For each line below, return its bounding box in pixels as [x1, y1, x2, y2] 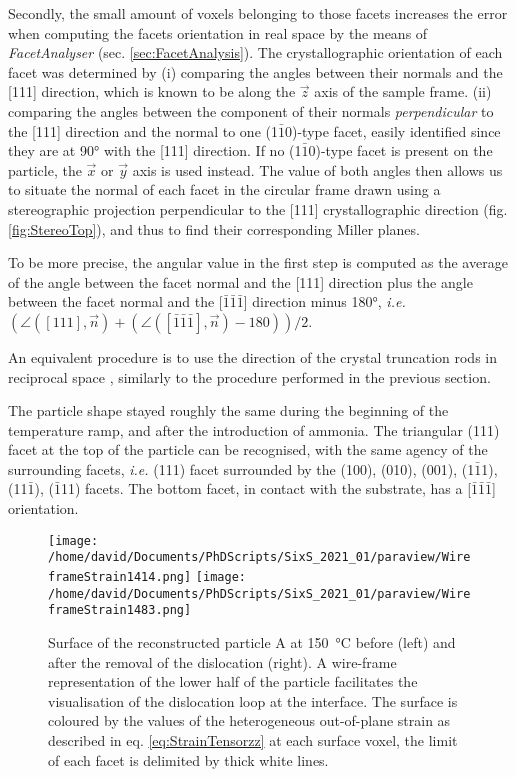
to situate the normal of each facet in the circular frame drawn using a [8, 179, 441, 200]
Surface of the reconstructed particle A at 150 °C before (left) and [48, 631, 456, 652]
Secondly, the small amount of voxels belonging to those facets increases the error [8, 3, 508, 23]
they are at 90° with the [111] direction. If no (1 [8, 140, 302, 161]
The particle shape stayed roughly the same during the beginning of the [8, 400, 449, 421]
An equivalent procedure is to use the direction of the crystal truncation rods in [8, 346, 498, 367]
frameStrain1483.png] [48, 603, 192, 618]
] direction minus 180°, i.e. [243, 291, 406, 312]
